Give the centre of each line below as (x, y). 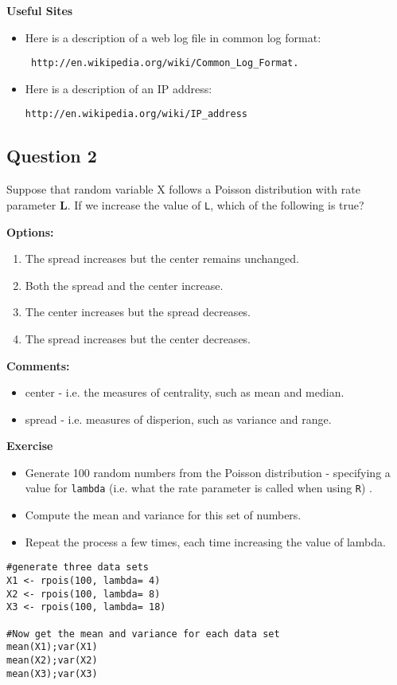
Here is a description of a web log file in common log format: (173, 37)
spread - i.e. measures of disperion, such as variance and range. (178, 419)
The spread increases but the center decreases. (138, 338)
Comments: (38, 365)
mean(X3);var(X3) (52, 673)
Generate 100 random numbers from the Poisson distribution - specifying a (208, 472)
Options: (30, 231)
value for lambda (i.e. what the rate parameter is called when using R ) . (198, 488)
